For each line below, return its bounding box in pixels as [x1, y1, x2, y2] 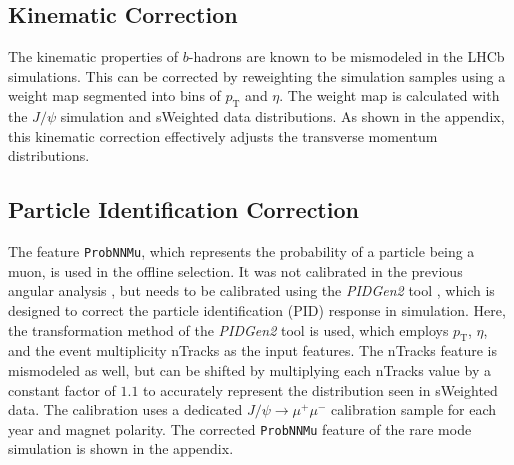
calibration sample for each [330, 399, 497, 420]
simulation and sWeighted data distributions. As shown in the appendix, [60, 106, 505, 127]
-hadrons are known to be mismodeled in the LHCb [188, 46, 505, 67]
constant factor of [8, 379, 116, 400]
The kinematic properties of [8, 46, 179, 67]
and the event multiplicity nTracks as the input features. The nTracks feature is [8, 340, 497, 361]
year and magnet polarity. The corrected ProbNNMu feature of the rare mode [8, 418, 472, 439]
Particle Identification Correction [8, 194, 359, 225]
